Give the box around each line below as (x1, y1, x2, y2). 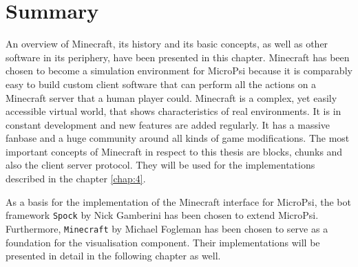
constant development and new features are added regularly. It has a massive (6, 117, 330, 131)
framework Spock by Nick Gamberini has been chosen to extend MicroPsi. (6, 208, 319, 222)
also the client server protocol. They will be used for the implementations (6, 158, 315, 172)
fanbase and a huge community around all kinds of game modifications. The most (6, 131, 350, 145)
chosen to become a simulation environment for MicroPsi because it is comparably (6, 63, 352, 78)
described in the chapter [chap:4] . (6, 171, 146, 186)
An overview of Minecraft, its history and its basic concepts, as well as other (6, 36, 328, 51)
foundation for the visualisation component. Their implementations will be (6, 235, 320, 249)
